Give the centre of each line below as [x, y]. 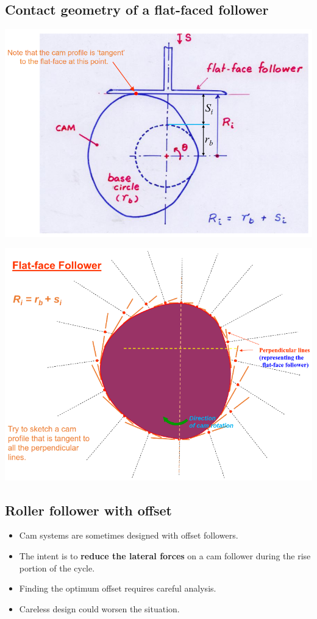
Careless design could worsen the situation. [99, 608]
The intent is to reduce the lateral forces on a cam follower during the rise [165, 556]
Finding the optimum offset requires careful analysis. [118, 588]
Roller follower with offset [88, 510]
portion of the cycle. [57, 568]
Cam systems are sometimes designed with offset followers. [129, 535]
